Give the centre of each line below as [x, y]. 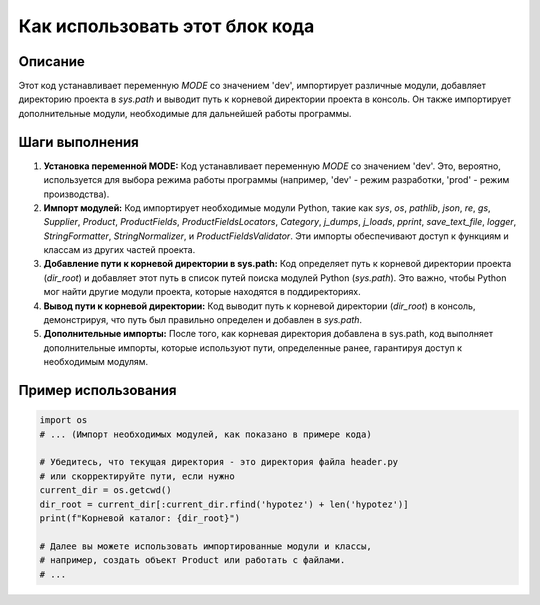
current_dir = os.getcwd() [105, 490]
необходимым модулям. [96, 362]
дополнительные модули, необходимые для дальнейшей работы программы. [185, 113]
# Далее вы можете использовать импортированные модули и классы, [205, 546]
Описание [51, 61]
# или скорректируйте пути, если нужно [137, 476]
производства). [76, 194]
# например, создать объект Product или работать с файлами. [192, 560]
